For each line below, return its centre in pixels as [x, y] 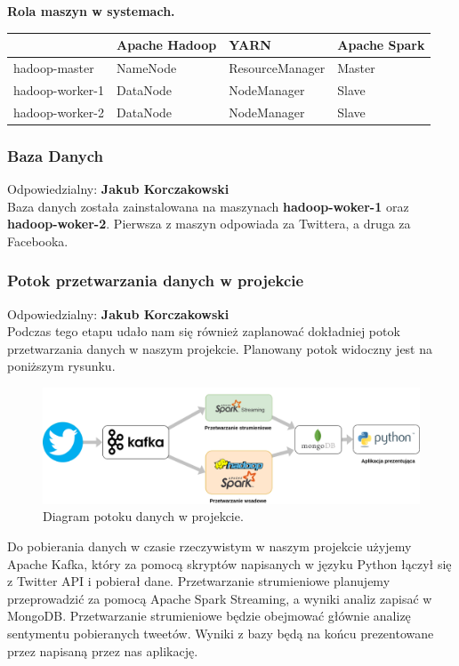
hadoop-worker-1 [59, 89]
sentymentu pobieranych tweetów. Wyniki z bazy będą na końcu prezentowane [221, 633]
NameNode [146, 67]
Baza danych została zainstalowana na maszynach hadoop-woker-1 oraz [208, 206]
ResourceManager [277, 67]
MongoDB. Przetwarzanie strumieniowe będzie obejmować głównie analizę [209, 616]
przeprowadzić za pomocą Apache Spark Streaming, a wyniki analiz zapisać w [220, 598]
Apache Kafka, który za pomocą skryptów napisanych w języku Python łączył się [229, 563]
